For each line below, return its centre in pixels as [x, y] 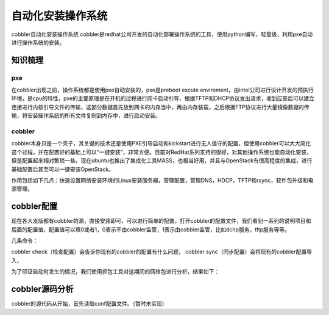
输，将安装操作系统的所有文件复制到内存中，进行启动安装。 [86, 115]
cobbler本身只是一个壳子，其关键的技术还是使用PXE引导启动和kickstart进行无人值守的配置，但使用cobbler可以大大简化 [161, 143]
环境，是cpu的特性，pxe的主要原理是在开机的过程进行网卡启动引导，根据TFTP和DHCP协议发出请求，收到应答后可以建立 [163, 98]
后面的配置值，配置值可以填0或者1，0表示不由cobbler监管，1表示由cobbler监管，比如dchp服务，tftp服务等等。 [151, 230]
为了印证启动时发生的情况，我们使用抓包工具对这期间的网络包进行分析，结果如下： [115, 272]
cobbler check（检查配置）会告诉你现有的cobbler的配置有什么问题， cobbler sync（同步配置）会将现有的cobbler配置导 [161, 252]
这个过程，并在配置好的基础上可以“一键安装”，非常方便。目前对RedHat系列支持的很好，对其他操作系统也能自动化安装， [161, 152]
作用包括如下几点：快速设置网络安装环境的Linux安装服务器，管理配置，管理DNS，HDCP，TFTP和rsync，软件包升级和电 [162, 180]
